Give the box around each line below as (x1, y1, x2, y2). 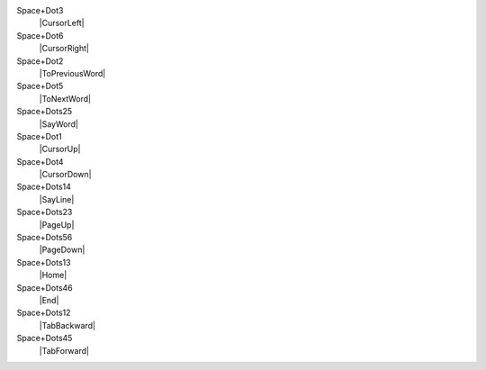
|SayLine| (39, 194, 75, 204)
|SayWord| (39, 118, 78, 130)
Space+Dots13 (16, 257, 71, 267)
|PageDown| (39, 244, 85, 256)
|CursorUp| (39, 144, 81, 155)
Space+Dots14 (16, 181, 72, 193)
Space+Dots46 (16, 282, 74, 293)
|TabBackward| (39, 320, 96, 330)
